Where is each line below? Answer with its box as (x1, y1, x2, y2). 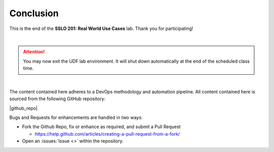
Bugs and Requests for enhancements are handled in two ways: (9, 114, 143, 120)
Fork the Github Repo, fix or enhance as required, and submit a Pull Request (22, 124, 181, 130)
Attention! (23, 49, 45, 55)
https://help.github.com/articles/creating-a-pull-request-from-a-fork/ (35, 131, 180, 137)
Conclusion (9, 8, 59, 19)
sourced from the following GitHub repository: (9, 96, 106, 102)
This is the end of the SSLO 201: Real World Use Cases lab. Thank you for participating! (9, 25, 193, 32)
